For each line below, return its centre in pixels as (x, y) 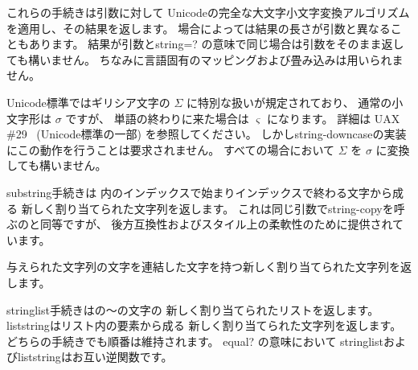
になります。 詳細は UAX (333, 118)
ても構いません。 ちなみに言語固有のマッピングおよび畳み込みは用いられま (205, 59)
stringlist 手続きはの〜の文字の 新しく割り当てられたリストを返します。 (193, 309)
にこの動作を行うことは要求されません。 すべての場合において (171, 149)
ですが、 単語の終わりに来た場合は (157, 118)
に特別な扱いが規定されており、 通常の (289, 102)
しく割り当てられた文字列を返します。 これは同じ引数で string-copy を (213, 208)
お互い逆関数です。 (122, 357)
